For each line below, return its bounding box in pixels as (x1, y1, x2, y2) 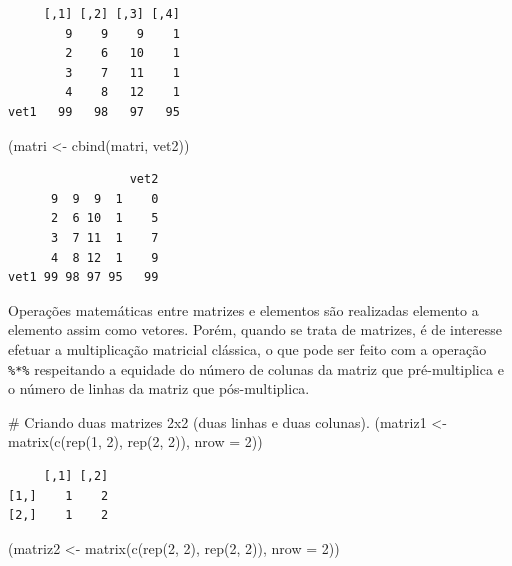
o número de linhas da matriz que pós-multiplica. (8, 378, 310, 399)
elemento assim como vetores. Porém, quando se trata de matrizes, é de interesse (8, 319, 502, 340)
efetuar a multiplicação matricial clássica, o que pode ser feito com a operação (8, 338, 487, 359)
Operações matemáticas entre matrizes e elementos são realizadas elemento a (8, 299, 479, 320)
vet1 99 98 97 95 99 (8, 270, 159, 285)
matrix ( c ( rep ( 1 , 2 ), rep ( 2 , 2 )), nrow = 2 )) (8, 431, 263, 452)
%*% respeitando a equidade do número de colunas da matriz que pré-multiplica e (8, 358, 504, 379)
